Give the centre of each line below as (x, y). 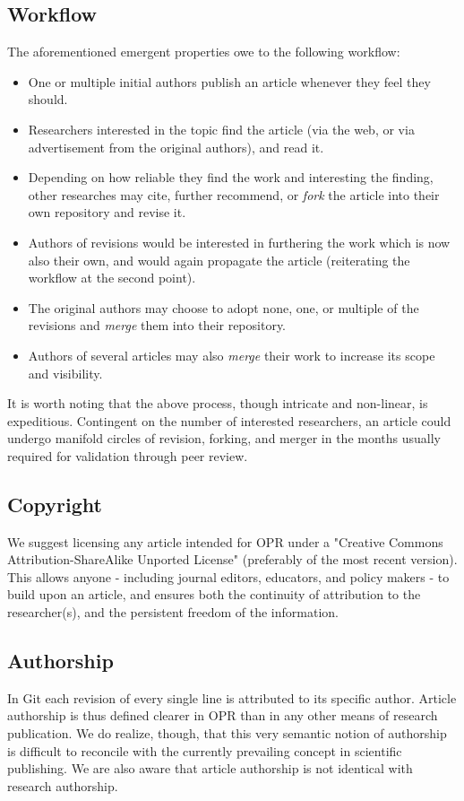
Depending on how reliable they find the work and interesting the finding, (231, 177)
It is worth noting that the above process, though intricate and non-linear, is (218, 403)
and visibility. (65, 373)
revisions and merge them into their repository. (157, 325)
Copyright (55, 504)
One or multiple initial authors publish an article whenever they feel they (229, 81)
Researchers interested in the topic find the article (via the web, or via (221, 129)
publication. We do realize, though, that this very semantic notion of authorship (227, 733)
